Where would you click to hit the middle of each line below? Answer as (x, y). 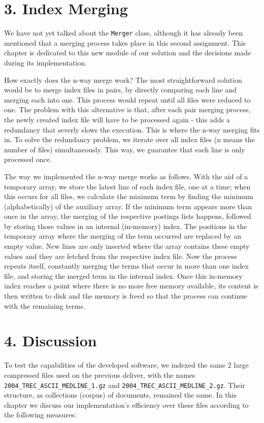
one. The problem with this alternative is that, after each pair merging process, (127, 109)
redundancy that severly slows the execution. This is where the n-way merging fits (132, 129)
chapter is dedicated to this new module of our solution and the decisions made (128, 53)
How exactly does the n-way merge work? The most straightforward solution (123, 79)
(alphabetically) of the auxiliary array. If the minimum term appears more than (128, 206)
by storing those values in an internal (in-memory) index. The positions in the (126, 226)
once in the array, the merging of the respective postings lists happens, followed (128, 216)
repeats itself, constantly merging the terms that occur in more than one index (126, 266)
